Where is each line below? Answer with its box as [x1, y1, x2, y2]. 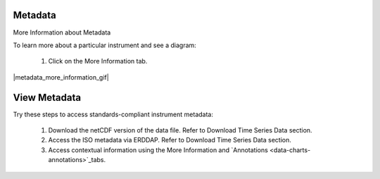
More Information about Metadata [13, 28, 111, 37]
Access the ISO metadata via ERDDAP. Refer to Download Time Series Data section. [48, 136, 292, 144]
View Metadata [13, 92, 81, 104]
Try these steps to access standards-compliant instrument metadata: [13, 110, 214, 118]
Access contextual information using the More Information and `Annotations [48, 145, 269, 154]
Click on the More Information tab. [48, 57, 148, 66]
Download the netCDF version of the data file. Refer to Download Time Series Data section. [48, 125, 312, 134]
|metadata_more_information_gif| [13, 73, 109, 81]
